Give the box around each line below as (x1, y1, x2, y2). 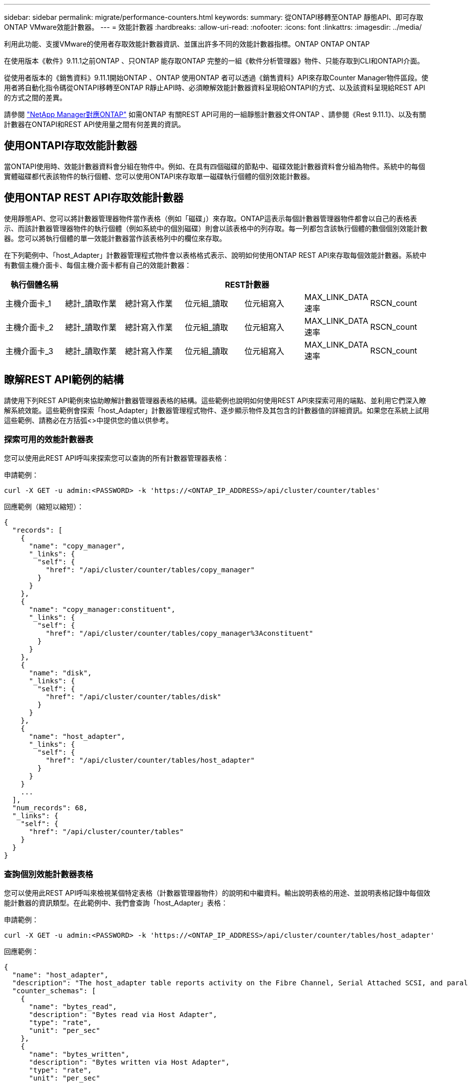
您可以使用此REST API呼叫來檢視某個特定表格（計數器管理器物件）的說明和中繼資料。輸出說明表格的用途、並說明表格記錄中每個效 (4, 889, 430, 898)
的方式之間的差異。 (4, 93, 66, 102)
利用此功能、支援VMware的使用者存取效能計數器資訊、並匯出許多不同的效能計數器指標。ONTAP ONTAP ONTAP (4, 40, 370, 48)
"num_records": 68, (12, 804, 88, 812)
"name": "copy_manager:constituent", (29, 605, 175, 614)
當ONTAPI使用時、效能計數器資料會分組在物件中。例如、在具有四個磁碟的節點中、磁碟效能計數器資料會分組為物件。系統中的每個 (4, 162, 425, 171)
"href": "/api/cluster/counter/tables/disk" (46, 693, 222, 701)
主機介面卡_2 (5, 322, 54, 332)
